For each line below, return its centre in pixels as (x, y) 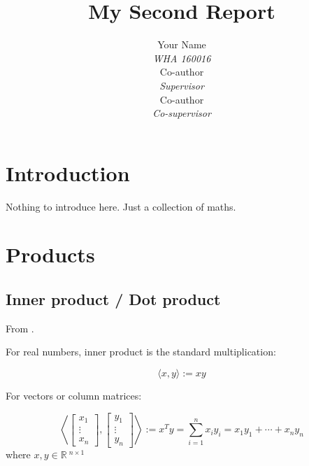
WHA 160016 (182, 58)
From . (20, 328)
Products (50, 254)
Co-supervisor (182, 113)
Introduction (68, 172)
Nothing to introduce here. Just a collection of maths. (121, 206)
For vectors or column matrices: (74, 395)
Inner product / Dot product (113, 298)
